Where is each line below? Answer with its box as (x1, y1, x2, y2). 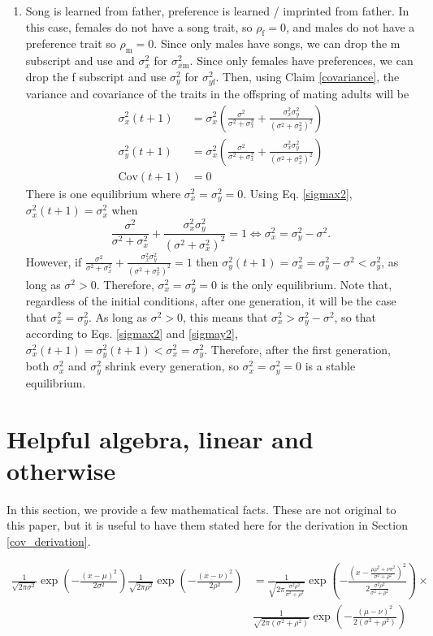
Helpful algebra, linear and (6, 422, 314, 455)
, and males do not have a (285, 18, 415, 35)
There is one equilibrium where (25, 184, 181, 201)
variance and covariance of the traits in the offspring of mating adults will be (25, 84, 409, 102)
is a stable (305, 357, 356, 374)
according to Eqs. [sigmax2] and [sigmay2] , (25, 325, 238, 342)
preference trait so (25, 35, 116, 52)
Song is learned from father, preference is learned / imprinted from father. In (25, 2, 409, 19)
